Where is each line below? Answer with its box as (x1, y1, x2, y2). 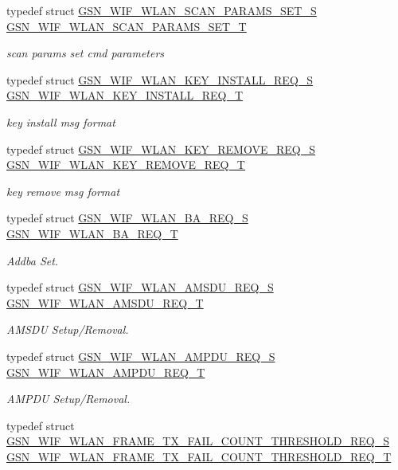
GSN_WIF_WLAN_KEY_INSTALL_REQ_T (6, 87, 244, 104)
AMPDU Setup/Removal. (6, 390, 131, 407)
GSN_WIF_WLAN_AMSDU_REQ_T (6, 294, 204, 311)
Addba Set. (6, 252, 59, 268)
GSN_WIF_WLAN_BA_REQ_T (6, 225, 178, 241)
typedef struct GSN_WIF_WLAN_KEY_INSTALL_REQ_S (6, 71, 314, 88)
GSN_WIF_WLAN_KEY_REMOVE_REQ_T (6, 156, 245, 173)
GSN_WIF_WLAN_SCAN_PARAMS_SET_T (6, 18, 247, 34)
